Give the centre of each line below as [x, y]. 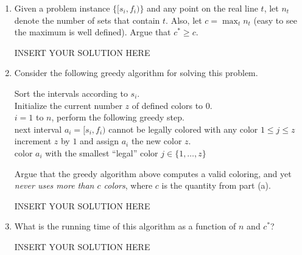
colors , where [128, 185]
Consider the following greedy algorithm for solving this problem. [136, 73]
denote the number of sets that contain [87, 20]
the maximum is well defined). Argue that [93, 32]
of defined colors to [167, 105]
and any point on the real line [202, 8]
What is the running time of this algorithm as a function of [125, 226]
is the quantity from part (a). [216, 185]
